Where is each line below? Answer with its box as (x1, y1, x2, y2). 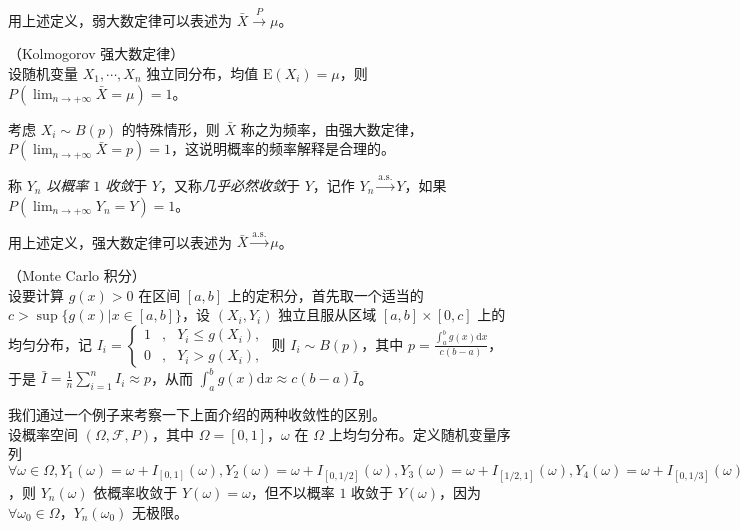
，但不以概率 (250, 482, 335, 502)
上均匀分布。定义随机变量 (328, 423, 497, 444)
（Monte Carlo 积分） (8, 264, 146, 285)
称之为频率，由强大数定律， (240, 118, 423, 139)
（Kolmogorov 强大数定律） (8, 43, 185, 64)
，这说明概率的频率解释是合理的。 (171, 138, 396, 159)
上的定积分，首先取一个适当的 (227, 284, 424, 305)
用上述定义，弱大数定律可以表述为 (8, 9, 232, 30)
